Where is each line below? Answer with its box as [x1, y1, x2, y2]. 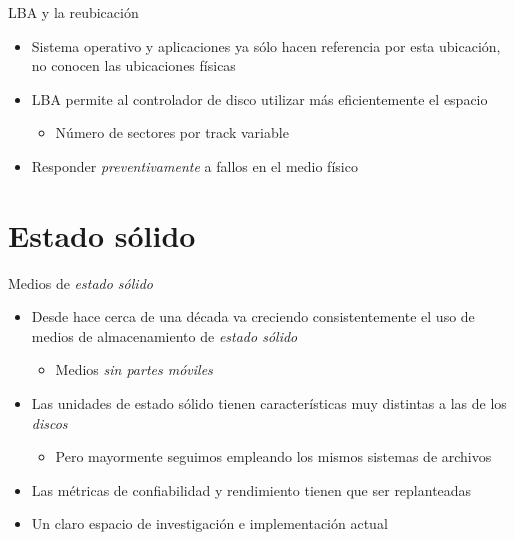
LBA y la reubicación [8, 2, 139, 22]
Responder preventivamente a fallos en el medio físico [31, 155, 358, 176]
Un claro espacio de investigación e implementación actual [31, 513, 388, 534]
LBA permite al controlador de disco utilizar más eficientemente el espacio [31, 88, 488, 109]
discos [31, 412, 68, 433]
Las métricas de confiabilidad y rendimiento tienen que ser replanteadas [31, 479, 472, 500]
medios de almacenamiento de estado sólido [31, 325, 298, 346]
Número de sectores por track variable [55, 122, 289, 143]
